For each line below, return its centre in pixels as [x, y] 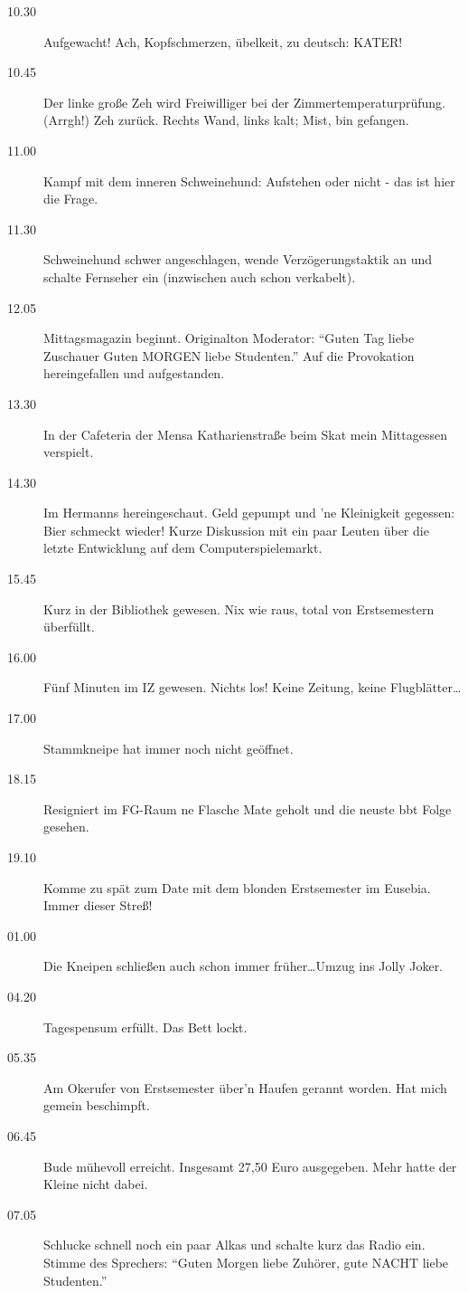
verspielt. [69, 452]
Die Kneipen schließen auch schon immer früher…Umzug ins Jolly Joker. [243, 966]
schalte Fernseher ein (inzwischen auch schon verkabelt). [200, 276]
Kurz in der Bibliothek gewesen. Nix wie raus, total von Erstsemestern [239, 608]
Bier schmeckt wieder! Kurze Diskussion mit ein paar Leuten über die [236, 530]
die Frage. [71, 199]
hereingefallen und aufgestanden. [134, 373]
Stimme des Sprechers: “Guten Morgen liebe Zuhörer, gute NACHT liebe [246, 1262]
